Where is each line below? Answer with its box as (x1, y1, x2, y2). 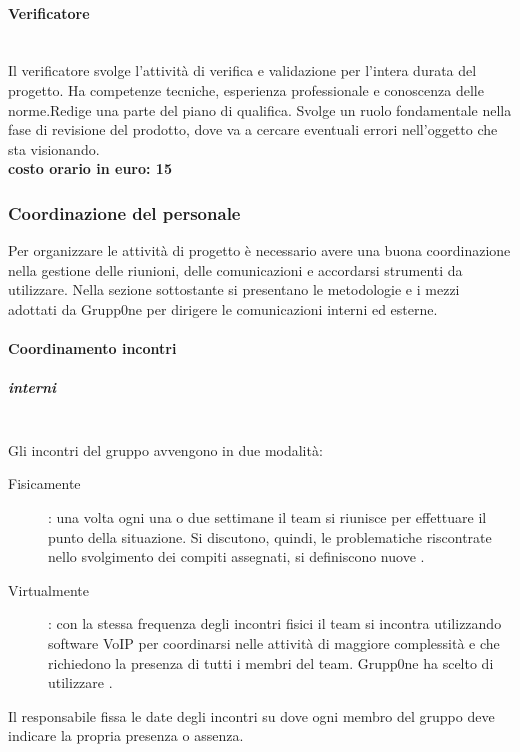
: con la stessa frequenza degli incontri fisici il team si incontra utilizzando (48, 613, 502, 634)
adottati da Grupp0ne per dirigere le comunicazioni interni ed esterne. (8, 298, 438, 319)
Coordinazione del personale (8, 200, 241, 225)
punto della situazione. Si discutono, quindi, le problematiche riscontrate (48, 526, 492, 547)
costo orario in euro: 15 (8, 158, 172, 179)
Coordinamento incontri (8, 338, 177, 359)
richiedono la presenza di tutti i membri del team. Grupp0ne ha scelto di (48, 652, 494, 673)
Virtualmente (8, 579, 89, 600)
